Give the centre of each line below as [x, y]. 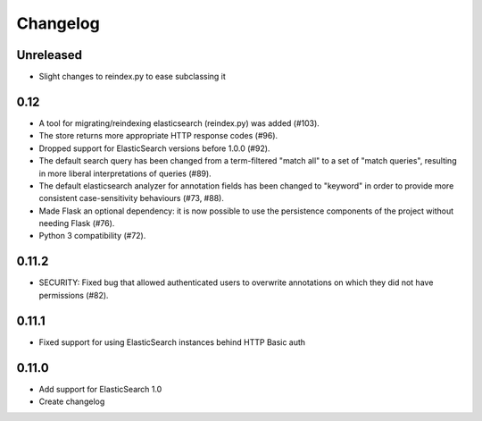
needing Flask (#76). [77, 223]
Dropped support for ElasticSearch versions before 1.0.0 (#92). [154, 148]
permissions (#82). [74, 295]
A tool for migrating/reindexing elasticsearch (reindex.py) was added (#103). [179, 123]
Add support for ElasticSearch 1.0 [100, 389]
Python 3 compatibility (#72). [92, 236]
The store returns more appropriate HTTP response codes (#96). [158, 136]
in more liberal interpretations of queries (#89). [125, 173]
